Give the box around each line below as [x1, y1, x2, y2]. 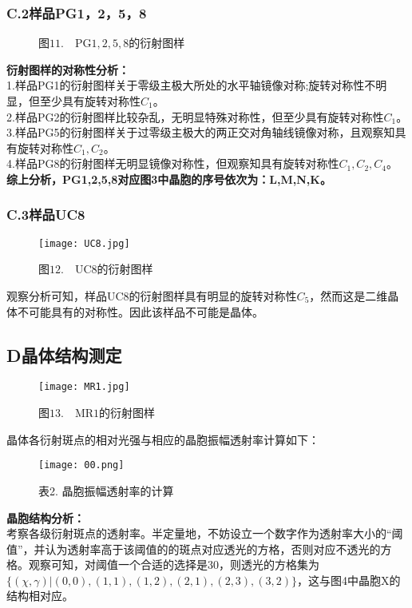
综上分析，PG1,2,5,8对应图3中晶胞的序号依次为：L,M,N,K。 [6, 170, 331, 187]
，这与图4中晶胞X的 [297, 571, 401, 588]
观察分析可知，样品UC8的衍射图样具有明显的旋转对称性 [6, 288, 297, 304]
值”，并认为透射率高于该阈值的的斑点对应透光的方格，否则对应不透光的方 [6, 540, 392, 557]
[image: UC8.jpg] [38, 237, 130, 249]
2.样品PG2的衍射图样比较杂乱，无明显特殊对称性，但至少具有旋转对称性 [6, 108, 384, 125]
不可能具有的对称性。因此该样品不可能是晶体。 [17, 303, 263, 320]
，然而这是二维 [309, 288, 388, 304]
